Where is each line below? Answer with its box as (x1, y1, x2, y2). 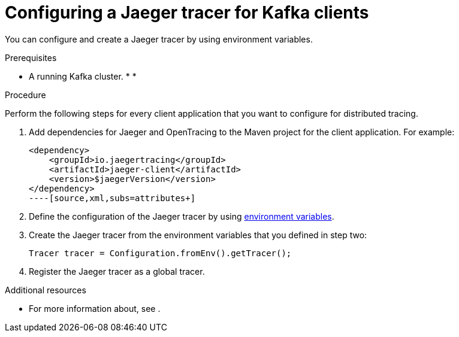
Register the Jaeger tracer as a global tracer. (29, 266, 205, 277)
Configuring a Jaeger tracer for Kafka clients (5, 2, 369, 23)
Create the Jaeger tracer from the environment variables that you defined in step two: (29, 229, 367, 240)
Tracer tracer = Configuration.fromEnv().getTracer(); (29, 248, 292, 258)
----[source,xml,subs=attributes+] (29, 193, 196, 203)
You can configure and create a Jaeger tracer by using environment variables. (5, 34, 313, 44)
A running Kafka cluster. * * (29, 71, 137, 81)
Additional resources (5, 284, 86, 295)
